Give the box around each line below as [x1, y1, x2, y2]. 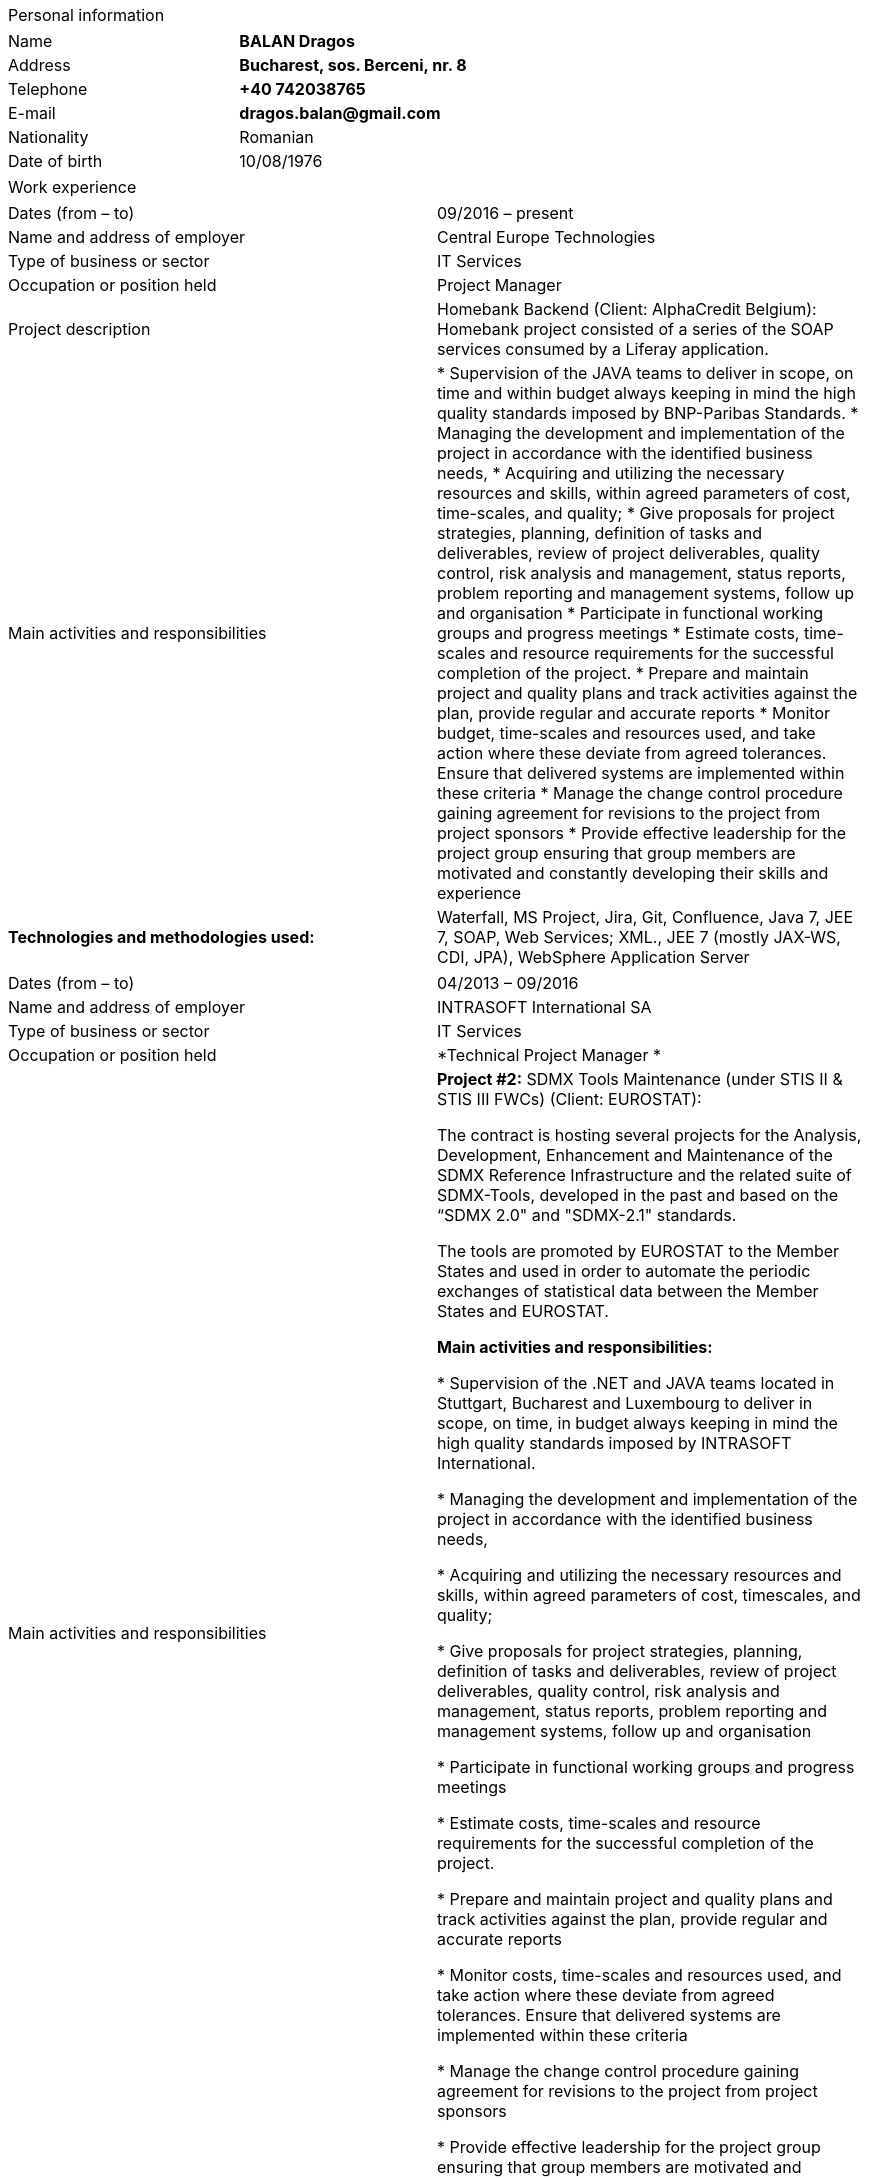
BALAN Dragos [239, 31, 355, 51]
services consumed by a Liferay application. [437, 339, 769, 359]
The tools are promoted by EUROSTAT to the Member [437, 1241, 840, 1261]
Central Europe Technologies [437, 227, 656, 247]
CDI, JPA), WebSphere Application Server [437, 947, 750, 967]
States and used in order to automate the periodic [437, 1261, 811, 1281]
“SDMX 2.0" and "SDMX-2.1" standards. [437, 1205, 737, 1225]
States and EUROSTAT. [437, 1301, 609, 1321]
